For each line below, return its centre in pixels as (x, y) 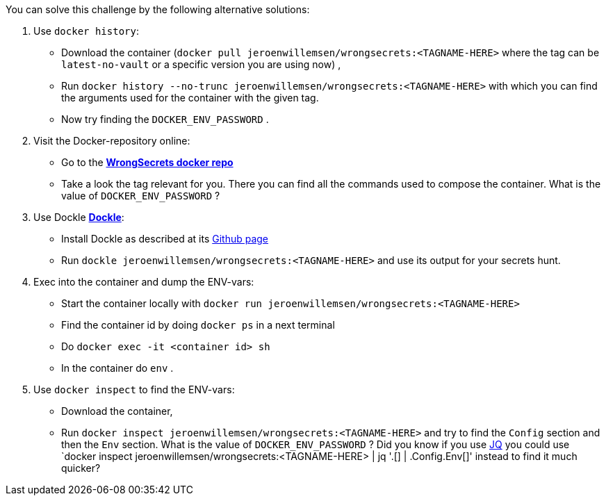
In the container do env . (117, 368)
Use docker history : (86, 31)
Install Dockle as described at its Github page (165, 239)
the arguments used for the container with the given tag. (190, 98)
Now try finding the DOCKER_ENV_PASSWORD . (165, 119)
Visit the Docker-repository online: (112, 141)
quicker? (81, 468)
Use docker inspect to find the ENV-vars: (134, 389)
